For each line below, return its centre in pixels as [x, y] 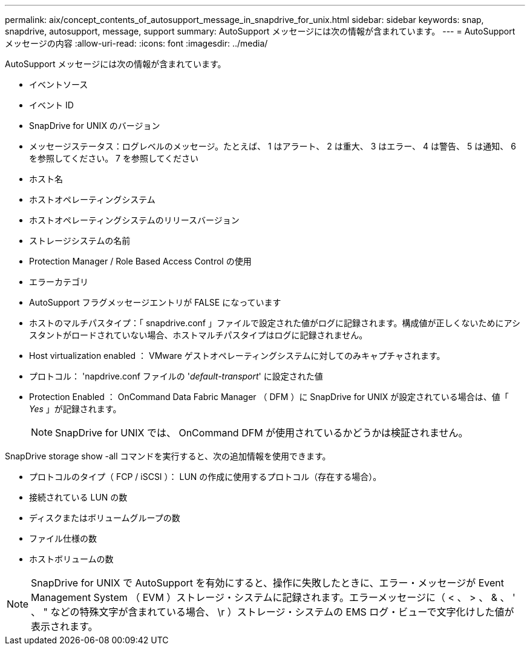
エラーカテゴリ [59, 282]
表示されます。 [64, 626]
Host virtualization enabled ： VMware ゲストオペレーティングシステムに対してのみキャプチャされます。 [237, 356]
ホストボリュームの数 [71, 559]
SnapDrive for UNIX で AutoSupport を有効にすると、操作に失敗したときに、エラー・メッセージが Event [268, 583]
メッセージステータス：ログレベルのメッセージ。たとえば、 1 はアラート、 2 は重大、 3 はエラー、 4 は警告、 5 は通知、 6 [273, 146]
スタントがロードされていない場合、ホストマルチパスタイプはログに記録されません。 [198, 335]
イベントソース [59, 84]
